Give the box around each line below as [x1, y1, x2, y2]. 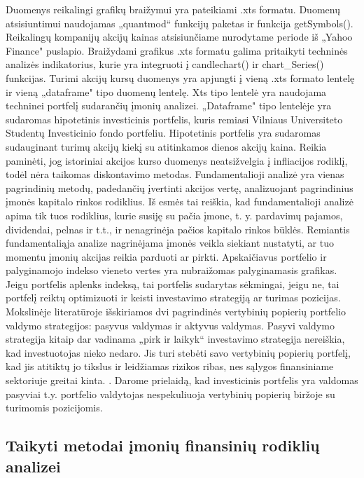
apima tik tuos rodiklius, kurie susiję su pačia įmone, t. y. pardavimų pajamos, [6, 207, 343, 222]
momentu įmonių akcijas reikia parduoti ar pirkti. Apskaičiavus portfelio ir [6, 249, 327, 264]
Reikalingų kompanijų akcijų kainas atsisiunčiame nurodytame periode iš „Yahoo [6, 29, 353, 44]
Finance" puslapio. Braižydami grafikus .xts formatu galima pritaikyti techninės [6, 43, 348, 57]
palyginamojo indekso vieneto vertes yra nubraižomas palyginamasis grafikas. [6, 263, 337, 278]
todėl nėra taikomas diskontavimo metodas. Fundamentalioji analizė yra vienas [6, 167, 344, 182]
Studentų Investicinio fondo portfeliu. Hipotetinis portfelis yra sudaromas [6, 125, 321, 140]
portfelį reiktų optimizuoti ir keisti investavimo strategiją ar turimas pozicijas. [6, 290, 341, 305]
